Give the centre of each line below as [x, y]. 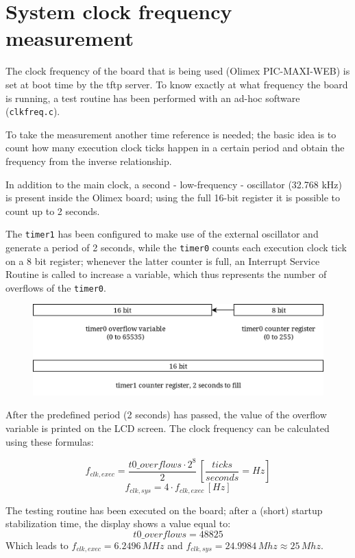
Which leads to [37, 545]
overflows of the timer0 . [56, 287]
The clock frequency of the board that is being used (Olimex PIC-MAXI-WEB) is [178, 71]
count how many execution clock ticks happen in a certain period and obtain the [175, 148]
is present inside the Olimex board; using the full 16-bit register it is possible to [173, 198]
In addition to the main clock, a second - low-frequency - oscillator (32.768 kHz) [174, 184]
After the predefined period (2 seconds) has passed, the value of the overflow [166, 415]
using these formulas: [50, 441]
